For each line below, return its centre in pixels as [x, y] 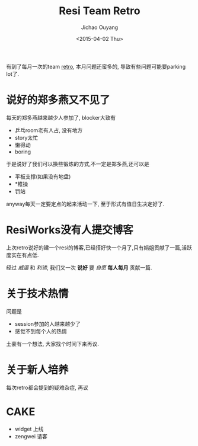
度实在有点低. [23, 255]
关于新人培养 [38, 370]
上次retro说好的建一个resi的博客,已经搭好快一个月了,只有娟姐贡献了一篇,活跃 [99, 248]
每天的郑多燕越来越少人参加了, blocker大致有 [61, 117]
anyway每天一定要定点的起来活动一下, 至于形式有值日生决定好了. [85, 204]
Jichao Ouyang [100, 27]
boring [23, 152]
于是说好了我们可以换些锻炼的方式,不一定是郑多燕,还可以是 [78, 163]
